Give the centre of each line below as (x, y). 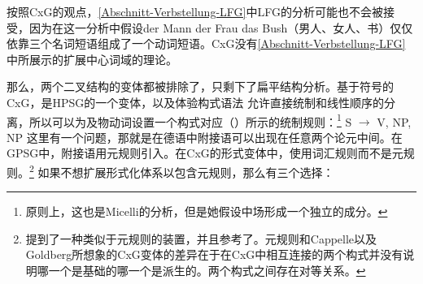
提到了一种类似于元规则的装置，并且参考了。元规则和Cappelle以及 (201, 238)
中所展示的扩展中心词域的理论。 (92, 59)
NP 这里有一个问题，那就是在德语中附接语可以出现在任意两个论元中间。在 (205, 137)
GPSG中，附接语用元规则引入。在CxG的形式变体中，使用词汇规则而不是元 (205, 153)
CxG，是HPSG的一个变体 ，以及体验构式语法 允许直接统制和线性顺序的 (195, 102)
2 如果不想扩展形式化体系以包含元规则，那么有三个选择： (182, 171)
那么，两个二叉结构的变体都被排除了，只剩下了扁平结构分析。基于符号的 (200, 86)
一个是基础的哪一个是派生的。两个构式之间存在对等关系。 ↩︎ (207, 271)
